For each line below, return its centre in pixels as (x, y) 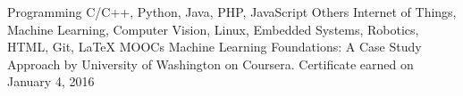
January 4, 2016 (51, 81)
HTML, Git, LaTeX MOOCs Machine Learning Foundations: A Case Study (215, 47)
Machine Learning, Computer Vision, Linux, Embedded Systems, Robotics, (213, 29)
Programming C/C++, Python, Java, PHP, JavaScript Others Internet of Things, (232, 12)
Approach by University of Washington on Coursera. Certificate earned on (210, 64)
